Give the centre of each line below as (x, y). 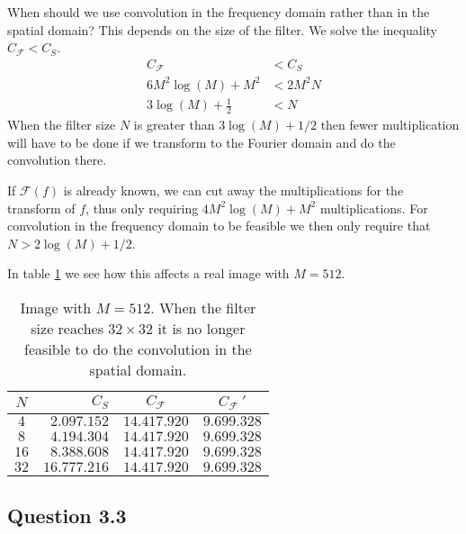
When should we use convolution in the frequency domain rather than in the (219, 12)
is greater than (174, 125)
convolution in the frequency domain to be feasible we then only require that (219, 226)
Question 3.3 (67, 516)
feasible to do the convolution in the (138, 348)
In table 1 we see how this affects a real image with (148, 273)
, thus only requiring (142, 208)
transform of (41, 208)
